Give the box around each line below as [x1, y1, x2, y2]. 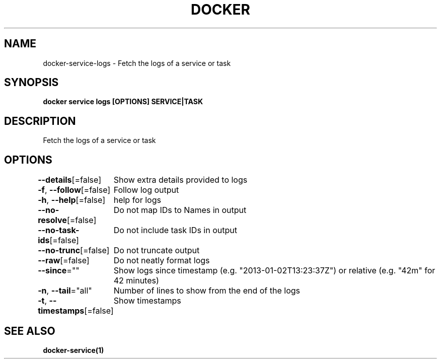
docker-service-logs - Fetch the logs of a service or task [43, 58, 231, 67]
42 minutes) [113, 275, 159, 286]
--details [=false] [38, 175, 101, 185]
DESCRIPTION [4, 114, 76, 127]
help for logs [113, 195, 161, 205]
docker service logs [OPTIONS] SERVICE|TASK [43, 97, 203, 106]
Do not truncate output [113, 245, 200, 256]
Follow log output [113, 185, 179, 195]
